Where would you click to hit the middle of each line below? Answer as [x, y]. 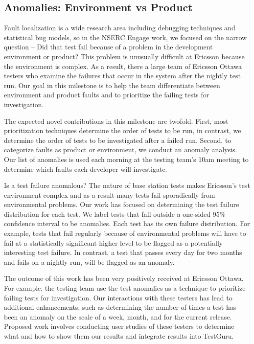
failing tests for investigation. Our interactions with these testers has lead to [118, 297]
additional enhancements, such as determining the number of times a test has [120, 307]
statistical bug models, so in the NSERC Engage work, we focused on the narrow [126, 37]
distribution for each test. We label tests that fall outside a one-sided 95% [115, 214]
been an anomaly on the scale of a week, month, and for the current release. [118, 316]
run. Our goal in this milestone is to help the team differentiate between [112, 85]
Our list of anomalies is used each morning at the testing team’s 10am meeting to [126, 159]
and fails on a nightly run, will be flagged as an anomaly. [89, 262]
